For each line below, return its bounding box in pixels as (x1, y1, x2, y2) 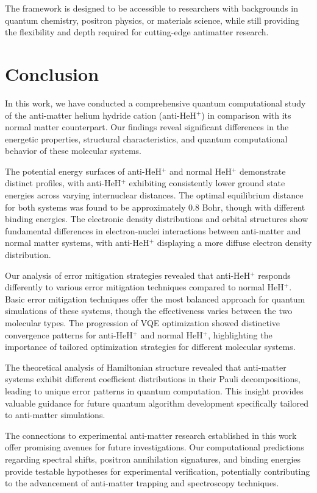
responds (258, 268, 291, 281)
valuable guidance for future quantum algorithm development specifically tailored (5, 396, 309, 409)
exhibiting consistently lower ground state (129, 177, 285, 189)
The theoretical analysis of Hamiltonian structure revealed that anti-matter (5, 360, 287, 373)
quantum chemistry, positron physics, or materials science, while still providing (5, 13, 299, 26)
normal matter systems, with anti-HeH (5, 236, 149, 249)
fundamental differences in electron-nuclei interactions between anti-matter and (5, 224, 301, 237)
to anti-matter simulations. (5, 408, 105, 421)
